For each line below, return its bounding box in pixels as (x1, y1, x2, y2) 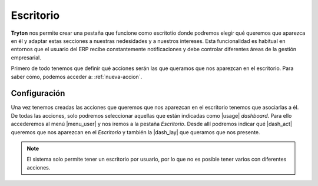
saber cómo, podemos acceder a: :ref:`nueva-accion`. (11, 73, 143, 80)
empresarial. (11, 54, 41, 61)
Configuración (11, 88, 65, 98)
